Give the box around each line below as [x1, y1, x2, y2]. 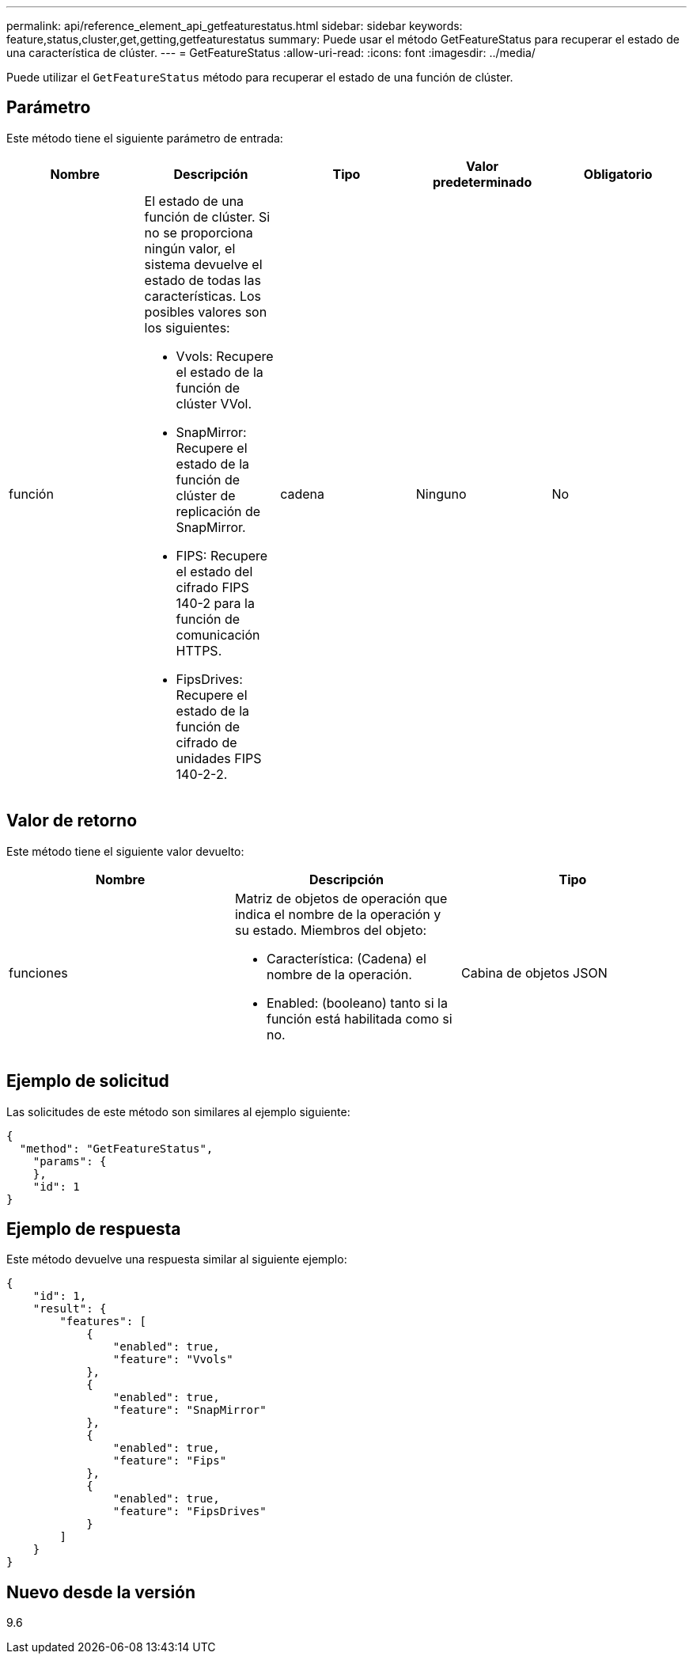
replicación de [176, 503, 261, 519]
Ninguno [415, 485, 467, 502]
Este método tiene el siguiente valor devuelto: [6, 844, 244, 858]
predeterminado [432, 173, 532, 190]
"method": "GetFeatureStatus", [19, 1141, 214, 1155]
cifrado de [176, 734, 237, 750]
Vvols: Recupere [176, 348, 274, 364]
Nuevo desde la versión [6, 1582, 196, 1602]
